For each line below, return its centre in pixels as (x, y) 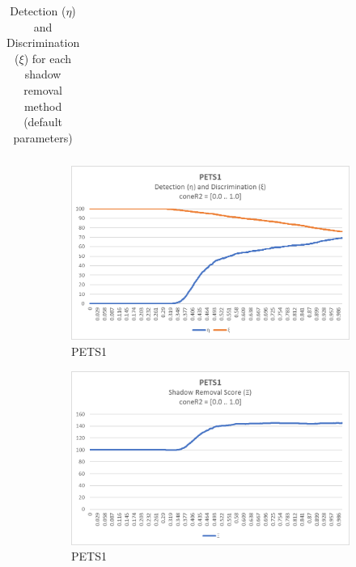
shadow (43, 74)
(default (43, 122)
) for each (48, 58)
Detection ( (38, 11)
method (43, 106)
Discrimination (43, 42)
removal (43, 89)
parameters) (43, 137)
